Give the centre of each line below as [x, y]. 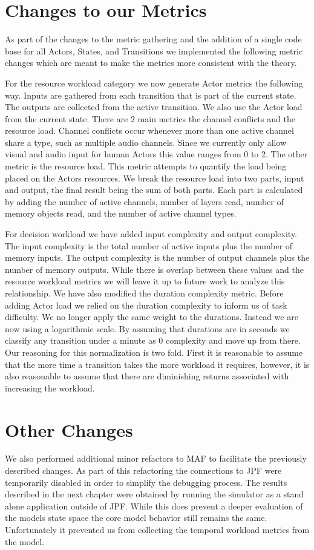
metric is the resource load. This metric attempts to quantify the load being [146, 166]
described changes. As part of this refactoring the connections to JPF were [143, 470]
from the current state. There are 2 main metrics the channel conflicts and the [150, 118]
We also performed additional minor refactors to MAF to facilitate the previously [156, 458]
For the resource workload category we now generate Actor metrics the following [154, 83]
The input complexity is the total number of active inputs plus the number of [149, 245]
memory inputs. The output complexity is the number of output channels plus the [157, 257]
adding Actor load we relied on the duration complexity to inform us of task [146, 305]
